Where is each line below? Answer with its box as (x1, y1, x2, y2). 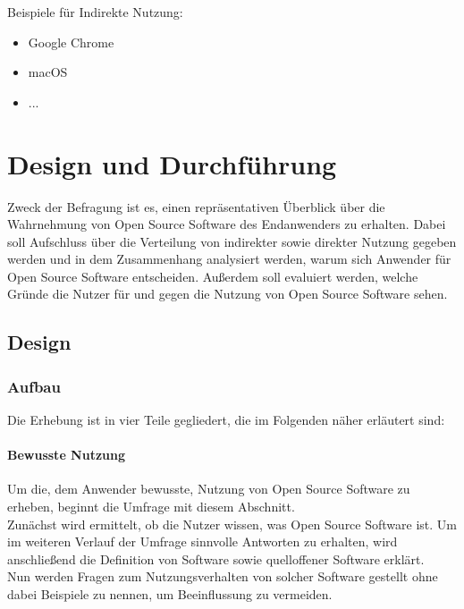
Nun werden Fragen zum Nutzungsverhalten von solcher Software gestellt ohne (7, 567, 438, 586)
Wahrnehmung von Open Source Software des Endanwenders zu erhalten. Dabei (7, 215, 446, 233)
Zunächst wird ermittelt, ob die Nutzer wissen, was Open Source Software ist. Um (7, 514, 457, 533)
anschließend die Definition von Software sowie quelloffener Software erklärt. (7, 549, 425, 568)
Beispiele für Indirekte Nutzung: (7, 3, 183, 21)
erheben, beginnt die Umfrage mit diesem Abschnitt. (7, 497, 295, 516)
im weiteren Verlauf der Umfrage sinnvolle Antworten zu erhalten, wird (7, 532, 398, 551)
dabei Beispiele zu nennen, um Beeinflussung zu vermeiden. (7, 585, 333, 604)
